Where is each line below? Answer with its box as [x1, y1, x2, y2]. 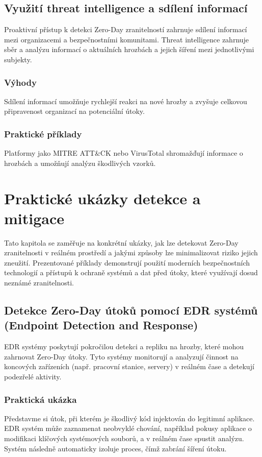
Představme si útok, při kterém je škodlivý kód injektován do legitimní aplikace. [4, 413, 255, 423]
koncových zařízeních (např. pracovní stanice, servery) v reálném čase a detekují [4, 361, 254, 372]
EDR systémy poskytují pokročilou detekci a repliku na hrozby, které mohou [4, 341, 244, 352]
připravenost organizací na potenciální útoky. [4, 106, 145, 116]
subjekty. [4, 54, 32, 64]
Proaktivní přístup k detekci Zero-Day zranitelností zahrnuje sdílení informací [4, 24, 247, 35]
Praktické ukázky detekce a [4, 187, 201, 208]
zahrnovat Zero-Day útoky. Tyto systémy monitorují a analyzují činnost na [4, 351, 239, 362]
